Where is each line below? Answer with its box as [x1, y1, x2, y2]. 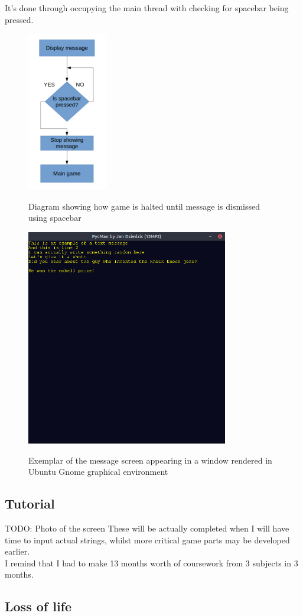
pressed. [5, 13, 34, 25]
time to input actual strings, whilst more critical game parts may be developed [5, 533, 290, 546]
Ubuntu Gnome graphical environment [28, 465, 168, 478]
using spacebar [28, 211, 82, 224]
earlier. [5, 545, 30, 558]
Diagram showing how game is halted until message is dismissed [28, 200, 260, 212]
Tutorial [5, 494, 55, 513]
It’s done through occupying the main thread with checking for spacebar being [5, 2, 289, 14]
